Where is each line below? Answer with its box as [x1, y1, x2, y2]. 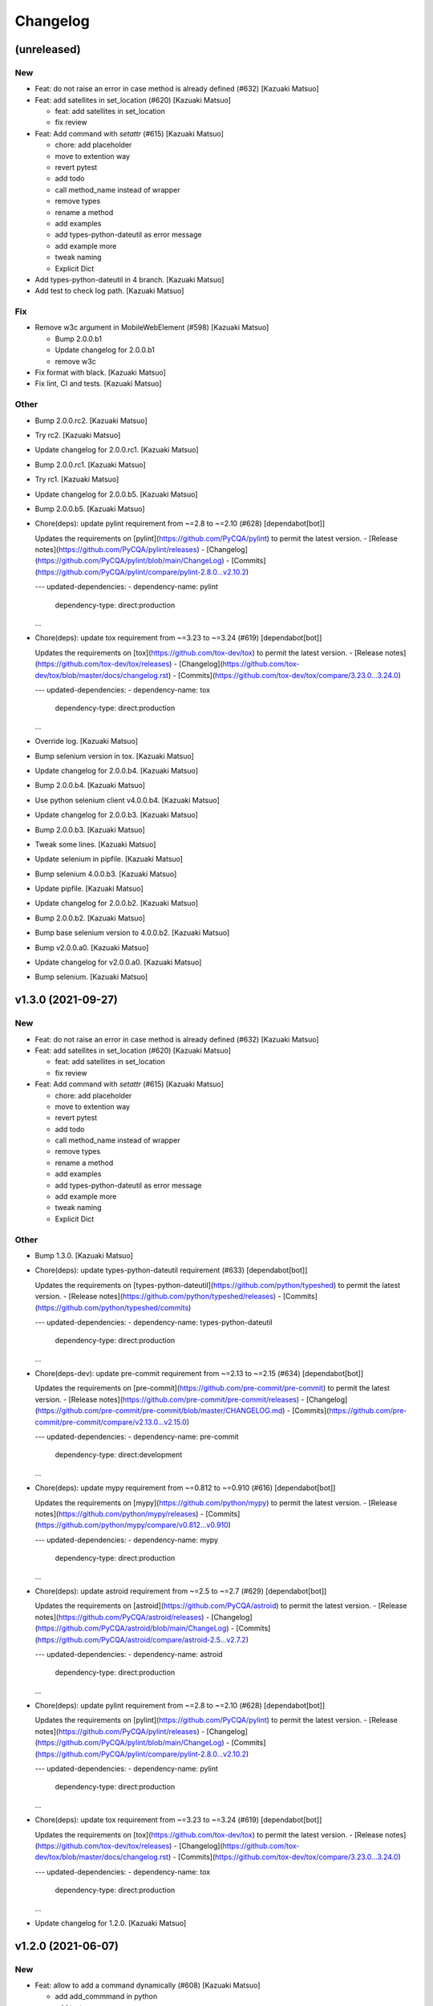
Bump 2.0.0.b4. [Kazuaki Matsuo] [34, 781, 146, 790]
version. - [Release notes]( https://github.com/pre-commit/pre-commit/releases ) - [34, 1395, 305, 1404]
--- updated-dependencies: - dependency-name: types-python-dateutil [34, 1317, 273, 1327]
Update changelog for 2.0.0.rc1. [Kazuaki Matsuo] [34, 445, 200, 455]
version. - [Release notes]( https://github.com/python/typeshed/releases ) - [34, 1292, 281, 1301]
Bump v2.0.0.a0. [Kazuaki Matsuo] [34, 943, 149, 952]
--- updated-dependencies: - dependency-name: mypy [34, 1535, 219, 1545]
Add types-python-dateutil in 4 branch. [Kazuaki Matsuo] [34, 274, 225, 284]
